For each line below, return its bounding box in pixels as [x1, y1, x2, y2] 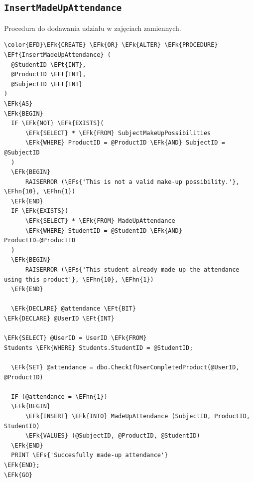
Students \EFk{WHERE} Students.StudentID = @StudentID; [4, 344, 193, 351]
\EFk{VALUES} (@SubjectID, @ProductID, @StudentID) [25, 432, 200, 440]
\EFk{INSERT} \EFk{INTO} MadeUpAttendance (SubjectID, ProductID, [25, 412, 250, 420]
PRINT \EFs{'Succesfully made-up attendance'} [11, 452, 168, 459]
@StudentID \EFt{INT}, [11, 61, 86, 68]
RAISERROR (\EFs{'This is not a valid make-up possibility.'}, [25, 178, 240, 185]
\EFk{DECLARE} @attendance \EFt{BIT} [11, 305, 136, 313]
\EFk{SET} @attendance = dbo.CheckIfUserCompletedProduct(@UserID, [11, 363, 240, 371]
